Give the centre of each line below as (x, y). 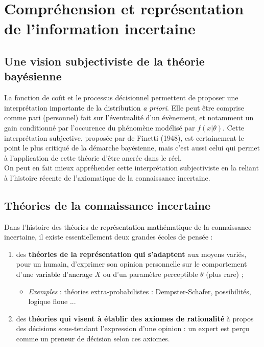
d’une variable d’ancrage (54, 274)
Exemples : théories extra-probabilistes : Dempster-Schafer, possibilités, (140, 291)
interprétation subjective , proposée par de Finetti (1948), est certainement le (124, 137)
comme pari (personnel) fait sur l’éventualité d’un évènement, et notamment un (129, 117)
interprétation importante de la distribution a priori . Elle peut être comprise (124, 107)
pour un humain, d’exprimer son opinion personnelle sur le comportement (131, 264)
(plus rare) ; (225, 274)
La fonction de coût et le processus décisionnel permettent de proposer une (121, 97)
